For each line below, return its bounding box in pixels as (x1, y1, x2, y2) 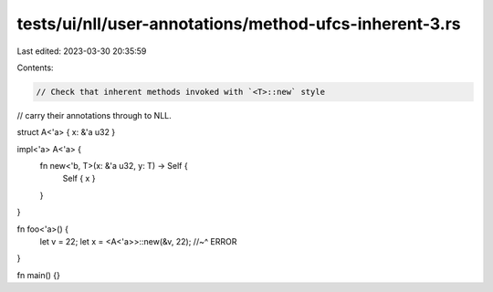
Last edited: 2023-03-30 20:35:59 (16, 46, 147, 57)
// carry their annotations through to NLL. (16, 109, 173, 120)
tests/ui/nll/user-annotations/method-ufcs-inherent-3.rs (16, 14, 461, 34)
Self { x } (62, 173, 96, 184)
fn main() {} (16, 269, 61, 280)
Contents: (16, 62, 54, 73)
